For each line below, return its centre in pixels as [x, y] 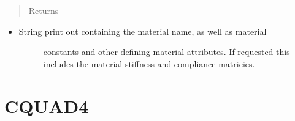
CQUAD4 [47, 105]
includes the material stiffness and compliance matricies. [149, 63]
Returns [44, 10]
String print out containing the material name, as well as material [143, 31]
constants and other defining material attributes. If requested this [167, 52]
